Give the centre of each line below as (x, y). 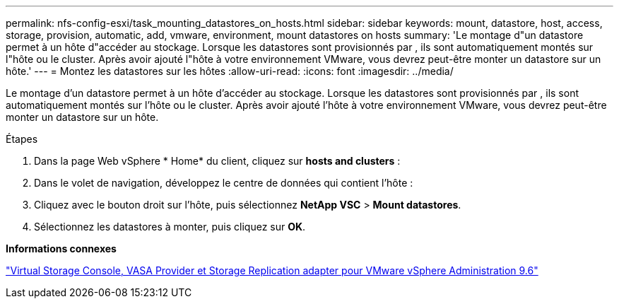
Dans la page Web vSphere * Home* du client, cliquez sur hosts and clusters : (217, 161)
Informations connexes (61, 249)
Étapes (22, 139)
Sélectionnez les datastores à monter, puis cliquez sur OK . (170, 227)
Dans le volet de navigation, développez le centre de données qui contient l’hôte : (224, 183)
